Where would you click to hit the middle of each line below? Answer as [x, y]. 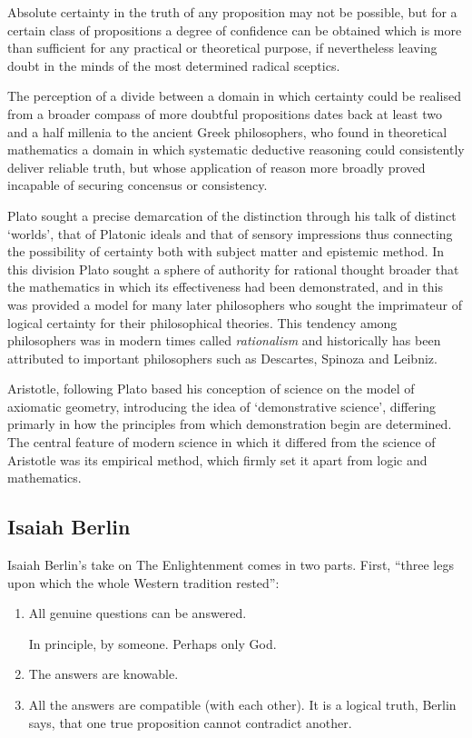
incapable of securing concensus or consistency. [138, 185]
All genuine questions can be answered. [138, 613]
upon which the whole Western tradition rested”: [143, 582]
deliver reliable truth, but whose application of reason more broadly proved [216, 167]
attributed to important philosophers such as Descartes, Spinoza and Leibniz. [222, 358]
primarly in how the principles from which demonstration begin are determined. [230, 424]
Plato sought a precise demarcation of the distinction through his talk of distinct [232, 215]
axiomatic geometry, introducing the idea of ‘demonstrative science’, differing [222, 406]
